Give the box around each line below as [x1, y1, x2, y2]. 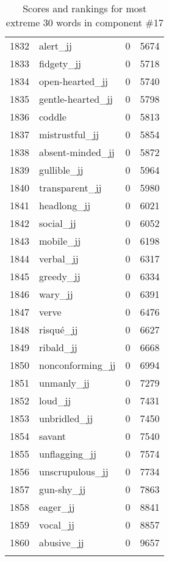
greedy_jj [39, 269, 81, 283]
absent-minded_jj [39, 145, 115, 159]
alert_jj [39, 39, 72, 53]
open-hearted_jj [39, 74, 108, 88]
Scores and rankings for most [23, 1, 147, 15]
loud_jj [39, 393, 71, 407]
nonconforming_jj [39, 358, 116, 372]
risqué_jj [39, 322, 78, 336]
